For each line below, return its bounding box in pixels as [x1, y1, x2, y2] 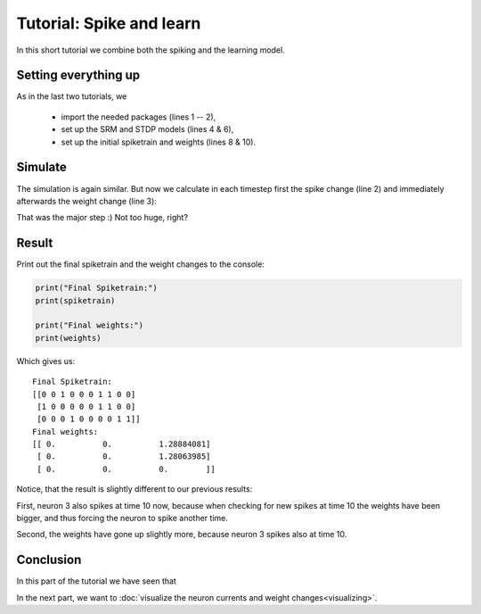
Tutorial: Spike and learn [16, 13, 201, 33]
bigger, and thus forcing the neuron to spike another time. [16, 513, 229, 524]
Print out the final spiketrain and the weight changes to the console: [16, 259, 265, 270]
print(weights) [35, 333, 102, 343]
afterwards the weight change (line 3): [16, 195, 158, 206]
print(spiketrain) [35, 295, 116, 305]
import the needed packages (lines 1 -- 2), [61, 112, 216, 122]
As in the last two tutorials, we [16, 91, 127, 102]
